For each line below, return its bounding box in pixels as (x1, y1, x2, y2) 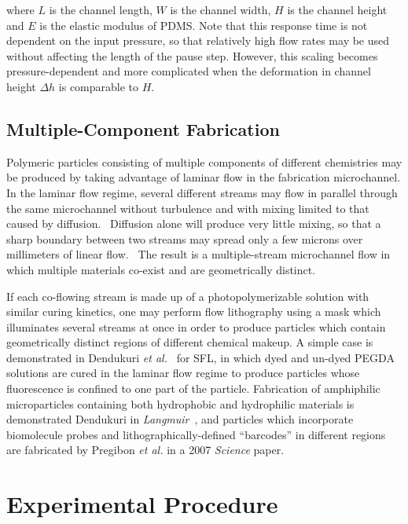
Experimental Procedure (6, 488, 278, 520)
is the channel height (287, 2, 388, 17)
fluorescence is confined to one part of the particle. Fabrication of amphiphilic (6, 380, 380, 397)
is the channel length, (49, 2, 153, 17)
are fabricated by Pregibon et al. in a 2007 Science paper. (6, 442, 285, 458)
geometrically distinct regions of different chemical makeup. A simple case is (6, 334, 373, 350)
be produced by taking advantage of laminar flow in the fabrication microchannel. (6, 169, 401, 185)
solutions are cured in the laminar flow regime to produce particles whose (6, 365, 360, 381)
